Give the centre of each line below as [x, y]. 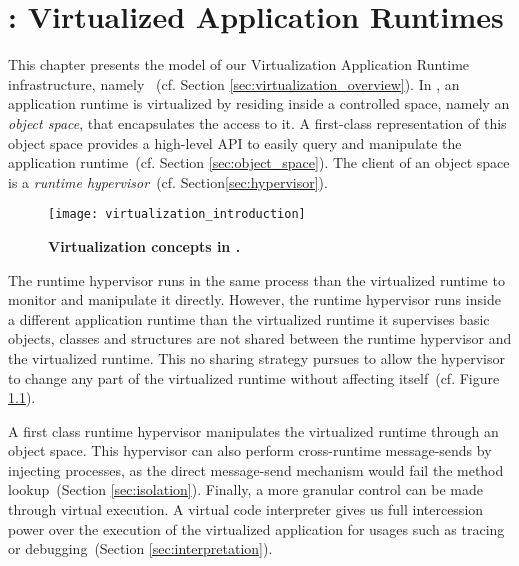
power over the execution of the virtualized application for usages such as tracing [256, 528]
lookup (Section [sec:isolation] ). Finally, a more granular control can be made [246, 489]
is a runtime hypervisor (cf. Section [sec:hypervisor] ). [168, 181]
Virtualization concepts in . [144, 245]
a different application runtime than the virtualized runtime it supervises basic [249, 318]
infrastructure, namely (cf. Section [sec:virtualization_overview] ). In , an [234, 83]
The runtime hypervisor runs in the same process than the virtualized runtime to [256, 279]
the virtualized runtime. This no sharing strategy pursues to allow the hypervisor [256, 357]
